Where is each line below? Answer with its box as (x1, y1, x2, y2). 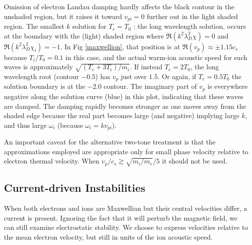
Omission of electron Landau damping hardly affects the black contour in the (4, 1, 234, 11)
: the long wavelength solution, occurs (133, 21, 246, 31)
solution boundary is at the (4, 81, 85, 91)
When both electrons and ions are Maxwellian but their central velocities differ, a (4, 203, 247, 213)
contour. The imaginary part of (103, 81, 197, 91)
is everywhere (207, 81, 248, 91)
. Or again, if (157, 71, 196, 81)
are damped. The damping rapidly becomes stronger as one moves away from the (4, 101, 247, 111)
